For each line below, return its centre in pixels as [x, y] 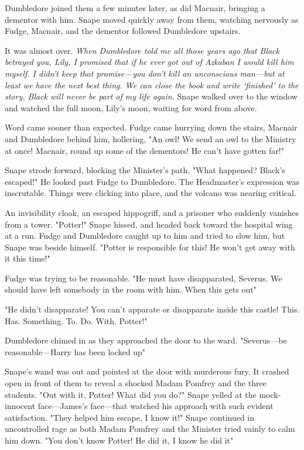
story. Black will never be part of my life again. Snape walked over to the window [151, 96]
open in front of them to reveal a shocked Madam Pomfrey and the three [136, 383]
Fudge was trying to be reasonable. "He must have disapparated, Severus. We [144, 278]
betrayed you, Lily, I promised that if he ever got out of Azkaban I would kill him [149, 62]
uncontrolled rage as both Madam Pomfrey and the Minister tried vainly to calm [150, 429]
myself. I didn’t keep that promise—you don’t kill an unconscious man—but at [145, 73]
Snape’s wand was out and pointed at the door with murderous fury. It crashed [147, 371]
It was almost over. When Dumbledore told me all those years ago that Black [142, 50]
